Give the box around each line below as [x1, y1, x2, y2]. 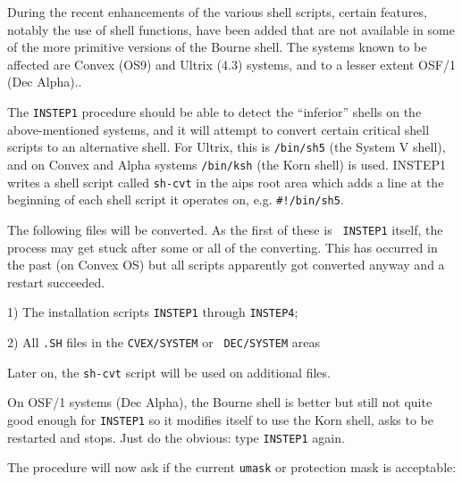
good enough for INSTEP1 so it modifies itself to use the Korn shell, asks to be [7, 410, 433, 428]
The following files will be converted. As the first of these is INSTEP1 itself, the [7, 220, 443, 238]
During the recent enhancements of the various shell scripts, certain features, [7, 3, 427, 21]
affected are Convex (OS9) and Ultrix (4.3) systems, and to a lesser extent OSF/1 [7, 54, 456, 73]
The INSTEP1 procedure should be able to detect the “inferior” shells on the [7, 102, 422, 120]
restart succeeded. [7, 272, 105, 291]
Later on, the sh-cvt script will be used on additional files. [7, 362, 331, 381]
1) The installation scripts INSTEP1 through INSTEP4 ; [7, 303, 298, 321]
